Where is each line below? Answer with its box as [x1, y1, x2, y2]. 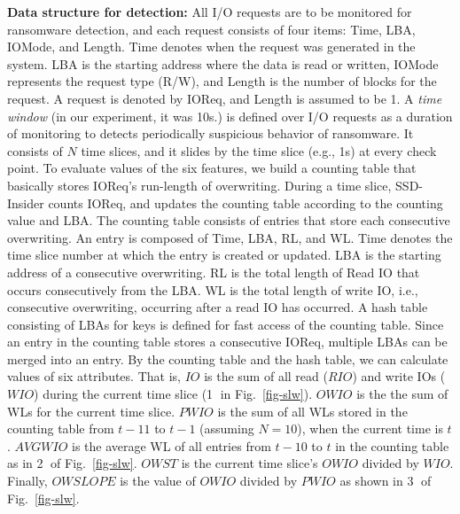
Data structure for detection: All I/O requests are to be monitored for [7, 3, 412, 20]
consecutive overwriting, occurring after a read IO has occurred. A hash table [7, 298, 428, 316]
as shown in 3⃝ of [339, 471, 432, 490]
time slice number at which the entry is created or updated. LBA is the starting [7, 245, 441, 264]
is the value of [120, 471, 196, 490]
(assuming [199, 419, 254, 438]
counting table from [7, 419, 114, 438]
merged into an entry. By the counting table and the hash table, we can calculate [7, 349, 448, 368]
